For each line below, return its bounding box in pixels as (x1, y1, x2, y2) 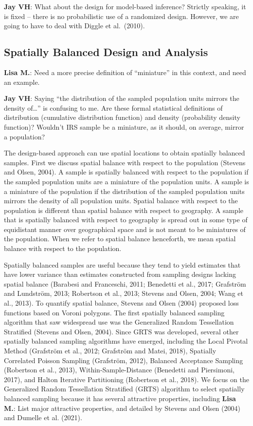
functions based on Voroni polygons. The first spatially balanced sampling (4, 307, 225, 317)
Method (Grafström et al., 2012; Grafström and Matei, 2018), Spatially (4, 346, 217, 356)
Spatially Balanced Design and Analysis (4, 44, 208, 59)
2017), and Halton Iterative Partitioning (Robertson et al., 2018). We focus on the (4, 374, 249, 384)
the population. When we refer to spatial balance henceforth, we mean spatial (4, 233, 236, 244)
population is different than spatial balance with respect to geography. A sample (4, 205, 243, 215)
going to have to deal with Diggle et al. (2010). (4, 20, 145, 31)
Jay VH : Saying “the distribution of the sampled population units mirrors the (4, 93, 239, 103)
